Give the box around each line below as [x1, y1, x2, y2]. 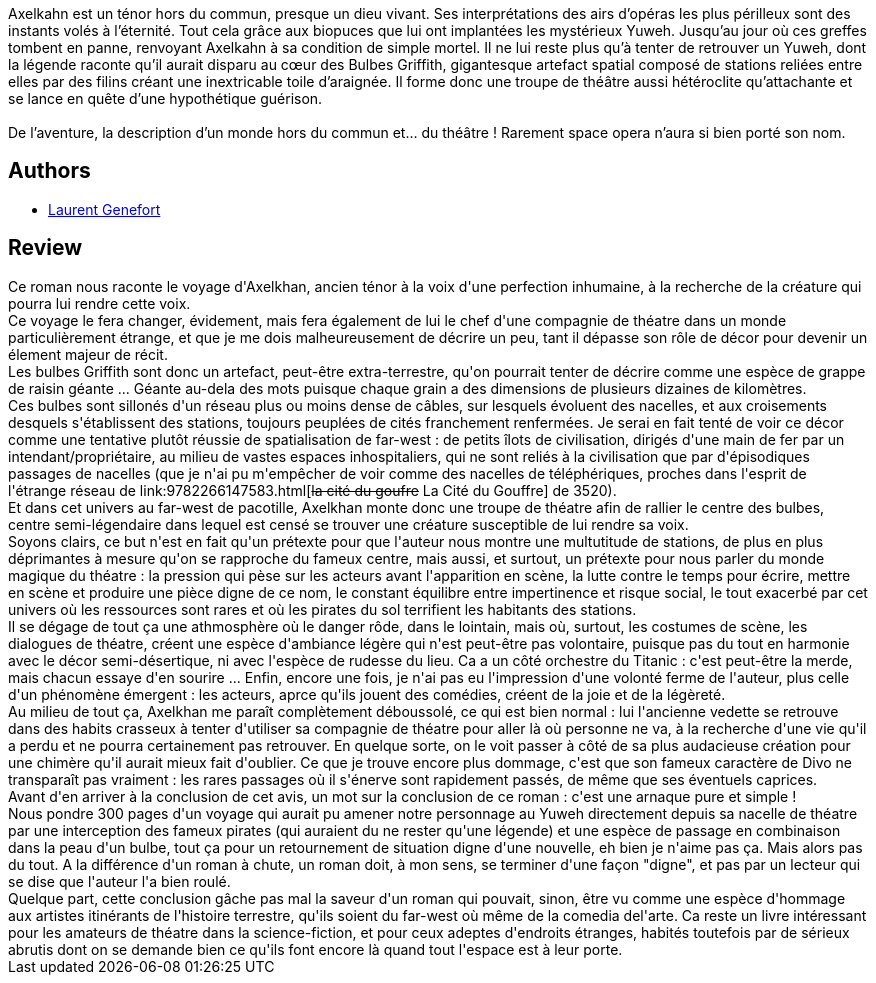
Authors [8, 158, 91, 184]
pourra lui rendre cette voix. [8, 294, 191, 312]
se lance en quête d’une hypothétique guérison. [8, 90, 323, 107]
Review [8, 235, 83, 261]
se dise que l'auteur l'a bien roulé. [8, 872, 231, 890]
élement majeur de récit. [8, 345, 168, 363]
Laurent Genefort [48, 200, 161, 218]
